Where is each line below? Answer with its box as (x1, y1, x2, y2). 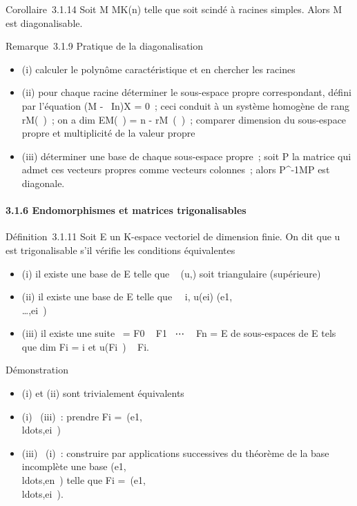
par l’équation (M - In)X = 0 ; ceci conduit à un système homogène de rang (21, 98, 350, 113)
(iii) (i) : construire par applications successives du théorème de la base (21, 445, 329, 460)
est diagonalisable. (6, 15, 83, 30)
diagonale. (21, 175, 65, 190)
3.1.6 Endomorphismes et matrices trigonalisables (6, 203, 247, 217)
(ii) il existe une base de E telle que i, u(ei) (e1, (21, 289, 233, 304)
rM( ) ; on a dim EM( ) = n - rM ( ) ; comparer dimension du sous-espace (21, 112, 347, 126)
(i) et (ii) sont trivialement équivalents (21, 386, 184, 400)
